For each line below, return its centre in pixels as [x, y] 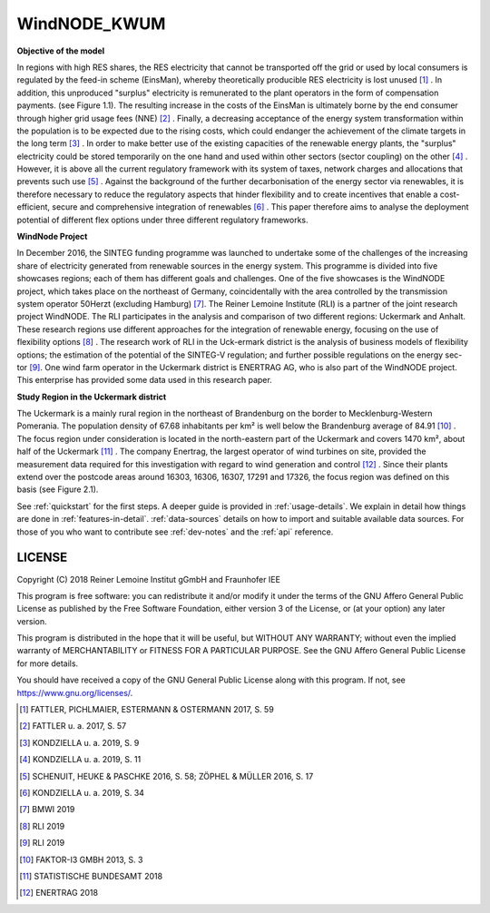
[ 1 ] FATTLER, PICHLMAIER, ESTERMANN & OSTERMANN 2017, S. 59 [147, 710]
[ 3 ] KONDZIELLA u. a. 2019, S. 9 [79, 742]
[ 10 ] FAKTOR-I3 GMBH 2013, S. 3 [81, 859]
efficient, [33, 207]
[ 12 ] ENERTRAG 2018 [59, 893]
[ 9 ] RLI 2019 [42, 843]
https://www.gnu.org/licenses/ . [75, 692]
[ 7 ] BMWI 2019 [47, 810]
